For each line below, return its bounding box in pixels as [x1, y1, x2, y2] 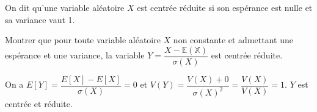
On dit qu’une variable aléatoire [5, 1, 125, 13]
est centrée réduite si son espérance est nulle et [137, 1, 313, 13]
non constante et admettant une [173, 33, 293, 46]
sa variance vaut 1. [5, 13, 75, 26]
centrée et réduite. [5, 97, 73, 110]
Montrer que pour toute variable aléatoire [5, 33, 161, 46]
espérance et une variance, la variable [5, 49, 145, 61]
